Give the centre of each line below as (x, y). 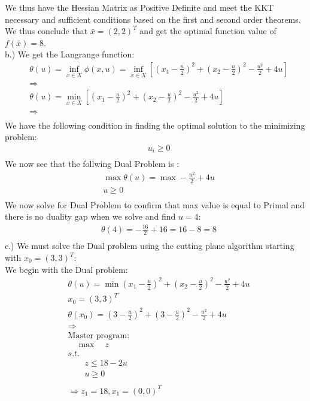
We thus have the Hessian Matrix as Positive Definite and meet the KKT (139, 7)
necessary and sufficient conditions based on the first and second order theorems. (153, 19)
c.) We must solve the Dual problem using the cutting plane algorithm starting (150, 246)
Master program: (99, 335)
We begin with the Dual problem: (66, 269)
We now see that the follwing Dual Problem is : (92, 164)
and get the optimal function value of (208, 31)
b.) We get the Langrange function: (70, 54)
